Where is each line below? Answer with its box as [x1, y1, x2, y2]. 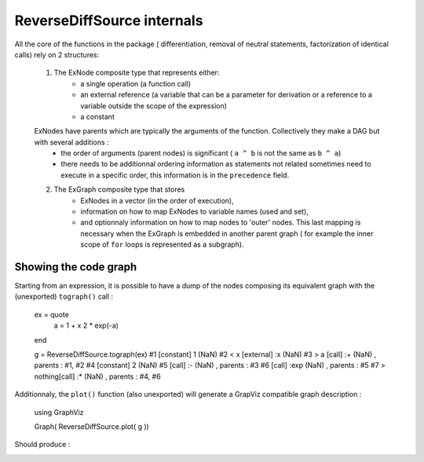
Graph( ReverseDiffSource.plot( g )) [34, 422, 149, 431]
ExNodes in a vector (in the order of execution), [80, 196, 235, 205]
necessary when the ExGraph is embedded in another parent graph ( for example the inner [80, 229, 374, 238]
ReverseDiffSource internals [14, 12, 203, 29]
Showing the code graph [14, 260, 137, 273]
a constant [80, 112, 115, 121]
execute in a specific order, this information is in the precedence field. [60, 170, 290, 180]
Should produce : [14, 440, 71, 449]
